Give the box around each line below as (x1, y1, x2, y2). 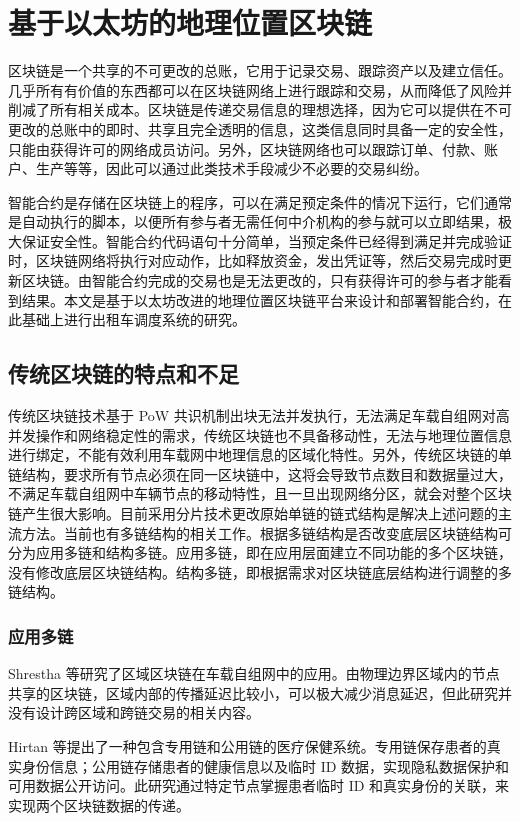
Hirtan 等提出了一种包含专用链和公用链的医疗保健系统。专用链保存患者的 (8, 735, 487, 756)
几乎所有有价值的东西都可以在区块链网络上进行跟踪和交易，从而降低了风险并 (8, 79, 512, 100)
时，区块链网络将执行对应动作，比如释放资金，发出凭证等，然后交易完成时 (8, 250, 498, 271)
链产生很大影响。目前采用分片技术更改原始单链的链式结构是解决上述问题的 (8, 503, 498, 524)
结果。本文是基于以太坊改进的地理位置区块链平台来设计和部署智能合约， (21, 289, 498, 310)
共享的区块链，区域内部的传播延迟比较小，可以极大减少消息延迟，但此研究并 (8, 682, 512, 703)
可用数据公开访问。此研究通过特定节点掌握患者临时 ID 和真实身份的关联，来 (8, 775, 510, 796)
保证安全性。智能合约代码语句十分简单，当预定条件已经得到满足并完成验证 (21, 230, 512, 251)
